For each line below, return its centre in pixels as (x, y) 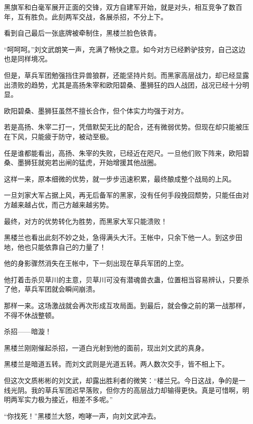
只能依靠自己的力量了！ (68, 247)
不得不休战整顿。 (31, 315)
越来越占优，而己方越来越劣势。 (62, 204)
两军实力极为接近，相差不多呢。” (62, 399)
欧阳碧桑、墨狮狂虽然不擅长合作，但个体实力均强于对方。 (96, 110)
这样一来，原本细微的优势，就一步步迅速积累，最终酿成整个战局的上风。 (120, 178)
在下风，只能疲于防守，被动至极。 (58, 136)
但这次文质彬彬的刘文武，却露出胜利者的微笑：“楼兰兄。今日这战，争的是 (121, 380)
